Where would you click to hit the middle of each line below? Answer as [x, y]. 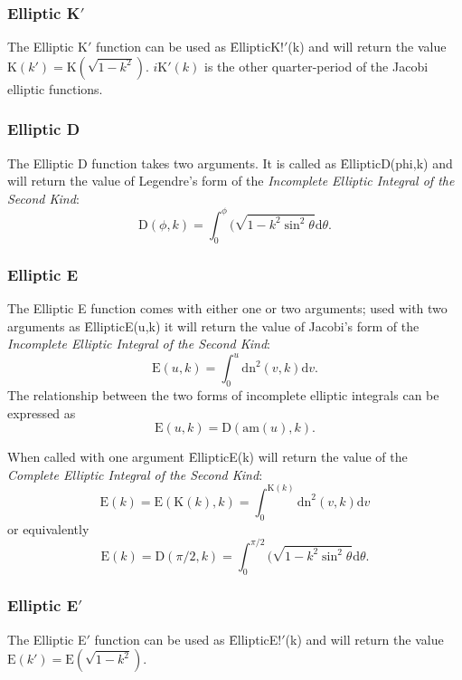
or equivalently [48, 528]
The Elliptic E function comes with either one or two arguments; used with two [227, 307]
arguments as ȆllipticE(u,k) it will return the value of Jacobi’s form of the [213, 326]
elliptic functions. [55, 88]
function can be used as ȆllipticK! [189, 47]
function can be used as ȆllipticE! [188, 639]
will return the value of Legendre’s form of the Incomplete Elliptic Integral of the [231, 181]
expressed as [42, 412]
